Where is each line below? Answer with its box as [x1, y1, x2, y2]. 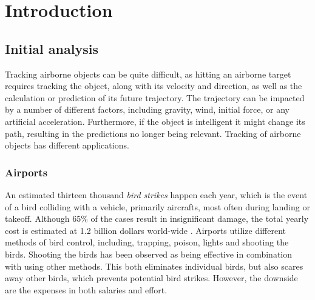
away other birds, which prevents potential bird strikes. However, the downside [5, 272, 298, 284]
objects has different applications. [5, 139, 129, 152]
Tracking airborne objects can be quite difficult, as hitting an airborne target [5, 67, 291, 80]
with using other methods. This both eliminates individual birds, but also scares [5, 259, 303, 272]
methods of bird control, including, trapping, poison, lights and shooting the [5, 236, 289, 248]
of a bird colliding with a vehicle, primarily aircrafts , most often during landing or [5, 200, 310, 213]
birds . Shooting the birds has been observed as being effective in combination [5, 247, 293, 260]
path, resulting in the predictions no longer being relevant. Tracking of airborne [5, 127, 301, 139]
